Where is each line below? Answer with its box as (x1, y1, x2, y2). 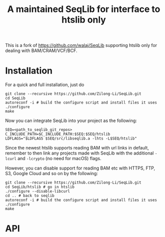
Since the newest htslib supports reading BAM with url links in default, (5, 145, 149, 151)
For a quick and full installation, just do (5, 81, 85, 88)
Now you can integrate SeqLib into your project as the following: (5, 117, 137, 123)
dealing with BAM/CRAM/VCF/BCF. (5, 47, 77, 53)
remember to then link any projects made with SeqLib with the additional (5, 150, 154, 156)
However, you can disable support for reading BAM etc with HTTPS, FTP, (5, 165, 156, 171)
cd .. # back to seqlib (5, 193, 55, 198)
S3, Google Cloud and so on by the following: (5, 170, 98, 176)
